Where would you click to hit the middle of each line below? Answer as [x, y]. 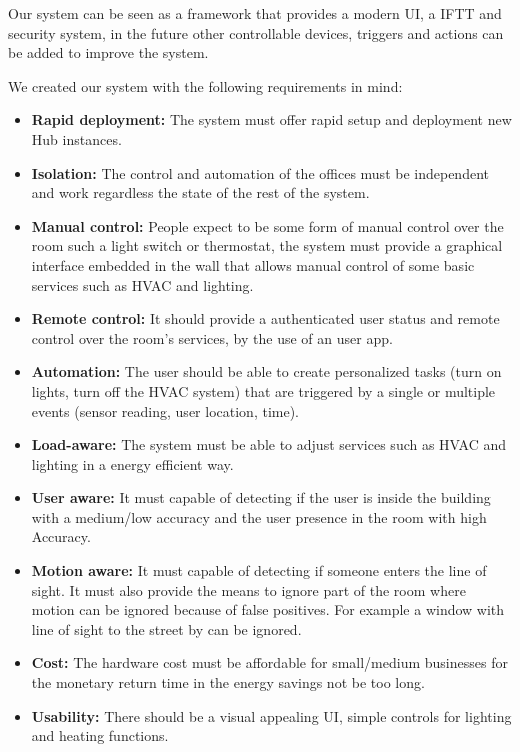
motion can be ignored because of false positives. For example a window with [268, 609]
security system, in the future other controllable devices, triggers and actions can [256, 32]
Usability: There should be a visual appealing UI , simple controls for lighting [271, 715]
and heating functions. [100, 735]
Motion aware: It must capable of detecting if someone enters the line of [259, 570]
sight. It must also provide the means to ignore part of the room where [248, 589]
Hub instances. [76, 138]
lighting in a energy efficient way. [132, 463]
